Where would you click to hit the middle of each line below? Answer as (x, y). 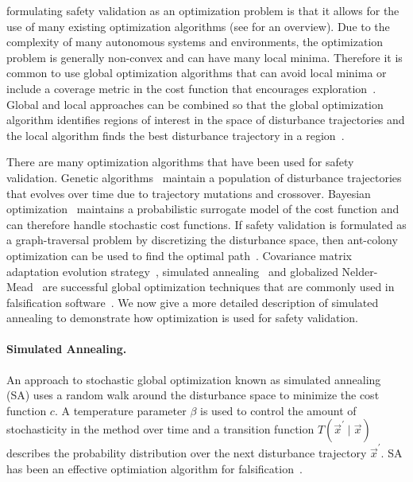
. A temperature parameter (120, 410)
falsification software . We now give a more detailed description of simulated (193, 302)
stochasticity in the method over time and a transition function (160, 429)
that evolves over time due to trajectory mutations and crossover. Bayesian (189, 193)
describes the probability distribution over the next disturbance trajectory (187, 453)
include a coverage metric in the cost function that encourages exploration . (191, 88)
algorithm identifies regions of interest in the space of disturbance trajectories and (206, 120)
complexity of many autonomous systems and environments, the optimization (195, 42)
